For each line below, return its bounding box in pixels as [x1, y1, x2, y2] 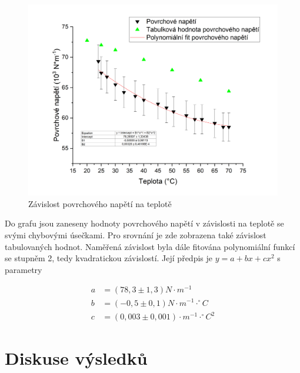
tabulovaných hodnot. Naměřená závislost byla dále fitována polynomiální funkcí [5, 240, 295, 252]
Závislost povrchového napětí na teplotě [28, 197, 172, 209]
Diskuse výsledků [5, 346, 148, 370]
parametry [5, 263, 42, 275]
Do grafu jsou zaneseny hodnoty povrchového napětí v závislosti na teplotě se [5, 217, 284, 229]
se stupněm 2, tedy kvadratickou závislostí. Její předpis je [5, 252, 212, 264]
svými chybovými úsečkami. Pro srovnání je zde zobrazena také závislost [5, 228, 266, 241]
